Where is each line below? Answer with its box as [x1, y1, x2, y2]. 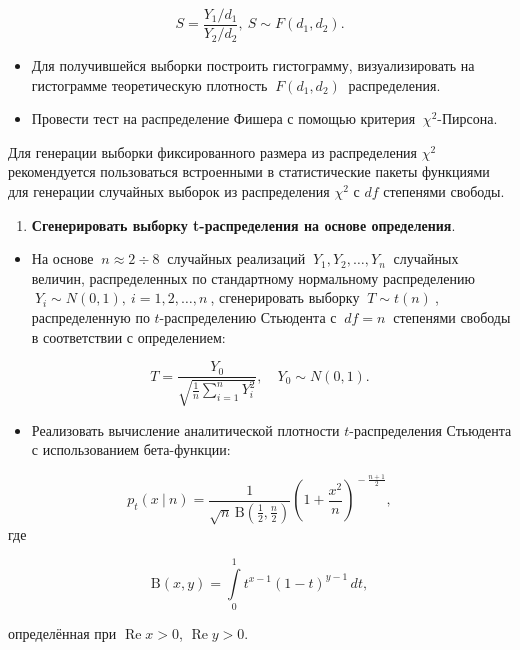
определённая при [8, 623, 117, 644]
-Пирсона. [437, 108, 498, 129]
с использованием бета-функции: [31, 439, 231, 460]
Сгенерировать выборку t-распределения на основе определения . [31, 214, 456, 235]
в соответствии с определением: [31, 326, 226, 347]
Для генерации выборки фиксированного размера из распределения [8, 141, 418, 162]
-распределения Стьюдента [349, 419, 512, 440]
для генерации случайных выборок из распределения [8, 181, 330, 202]
